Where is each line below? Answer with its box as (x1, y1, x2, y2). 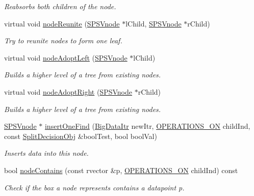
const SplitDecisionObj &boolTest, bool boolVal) (4, 130, 157, 141)
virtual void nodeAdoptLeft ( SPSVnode (4, 52, 128, 63)
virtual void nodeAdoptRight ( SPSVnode (4, 86, 132, 97)
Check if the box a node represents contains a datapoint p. (4, 182, 185, 192)
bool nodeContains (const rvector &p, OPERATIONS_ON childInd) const (4, 164, 238, 175)
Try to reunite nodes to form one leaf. (4, 35, 122, 46)
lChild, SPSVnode (125, 18, 182, 29)
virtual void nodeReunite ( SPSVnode (4, 18, 120, 29)
